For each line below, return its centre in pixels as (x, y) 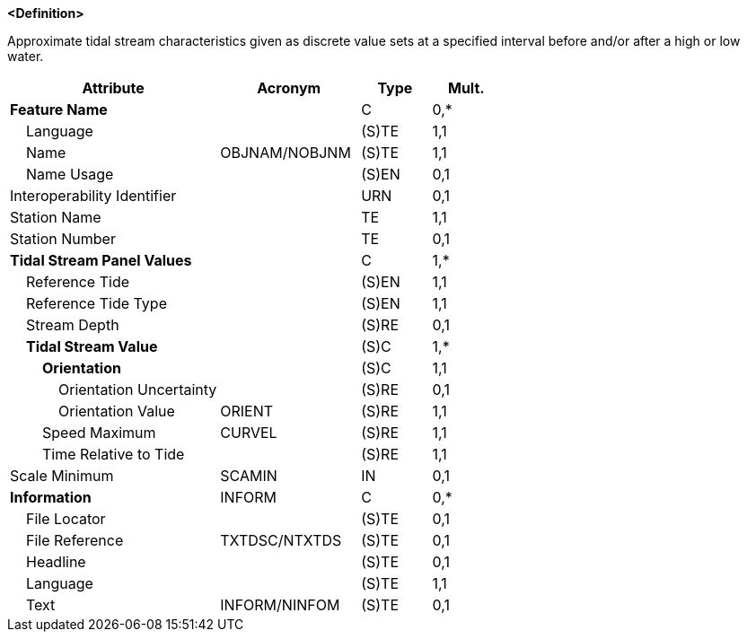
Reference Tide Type (97, 303)
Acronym (289, 88)
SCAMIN (249, 476)
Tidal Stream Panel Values (101, 260)
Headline (56, 562)
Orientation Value (117, 411)
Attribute (113, 88)
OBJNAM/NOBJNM (286, 153)
